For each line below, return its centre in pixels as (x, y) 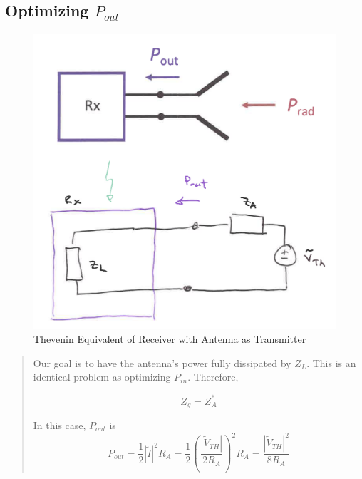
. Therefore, (213, 377)
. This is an (331, 362)
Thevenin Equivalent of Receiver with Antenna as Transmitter (170, 339)
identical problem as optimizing (102, 377)
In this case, (60, 425)
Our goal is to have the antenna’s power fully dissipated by (162, 362)
